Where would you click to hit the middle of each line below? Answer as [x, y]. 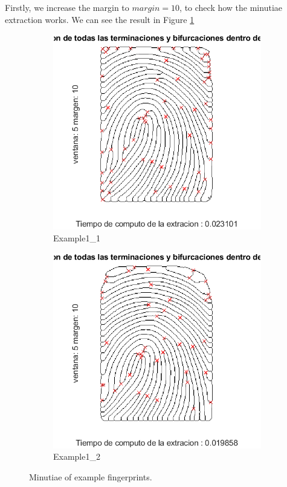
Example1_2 [77, 456]
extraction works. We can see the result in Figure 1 [100, 19]
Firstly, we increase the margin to [67, 7]
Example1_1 [77, 237]
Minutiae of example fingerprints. [91, 476]
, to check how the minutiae [231, 7]
